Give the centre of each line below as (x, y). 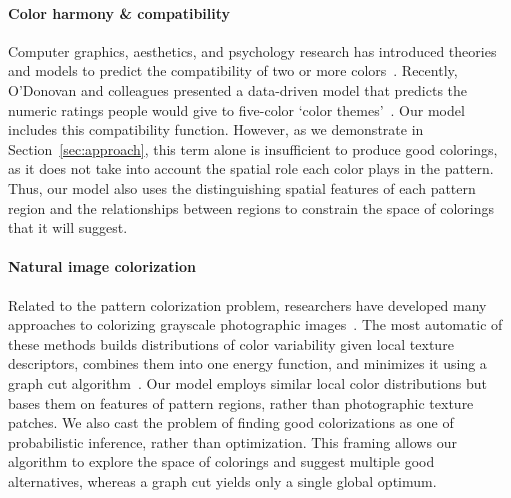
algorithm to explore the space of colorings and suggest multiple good (221, 461)
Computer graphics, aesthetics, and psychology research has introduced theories (252, 50)
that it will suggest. (68, 227)
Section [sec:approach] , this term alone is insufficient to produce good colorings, (253, 148)
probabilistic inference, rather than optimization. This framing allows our (232, 441)
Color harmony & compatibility (119, 12)
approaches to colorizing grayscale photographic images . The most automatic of (255, 324)
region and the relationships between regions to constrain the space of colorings (251, 207)
